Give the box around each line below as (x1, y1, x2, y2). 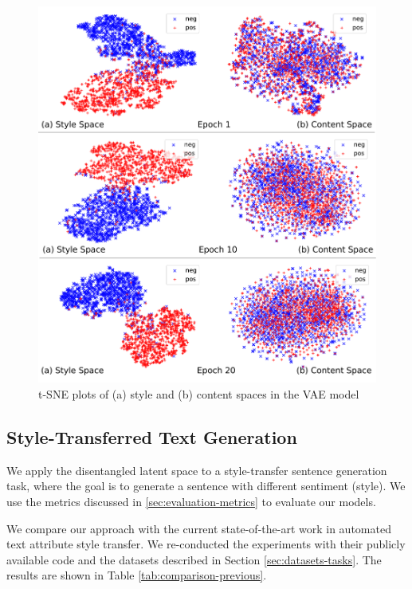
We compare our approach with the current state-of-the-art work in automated (6, 520, 391, 536)
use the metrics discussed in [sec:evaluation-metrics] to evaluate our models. (6, 493, 376, 510)
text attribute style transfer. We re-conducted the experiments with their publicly (6, 536, 406, 552)
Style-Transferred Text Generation (6, 425, 297, 450)
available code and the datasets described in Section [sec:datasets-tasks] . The (6, 551, 382, 567)
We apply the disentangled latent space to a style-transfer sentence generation (6, 461, 387, 478)
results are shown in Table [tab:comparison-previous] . (6, 567, 267, 583)
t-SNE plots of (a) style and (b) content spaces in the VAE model (38, 386, 359, 402)
